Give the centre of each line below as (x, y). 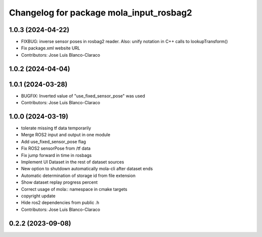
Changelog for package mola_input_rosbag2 (101, 13)
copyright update (38, 196)
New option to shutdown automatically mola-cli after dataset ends (87, 169)
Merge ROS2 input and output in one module (66, 135)
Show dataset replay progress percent (59, 182)
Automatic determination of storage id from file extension (78, 175)
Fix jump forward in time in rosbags (56, 155)
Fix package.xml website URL (50, 48)
